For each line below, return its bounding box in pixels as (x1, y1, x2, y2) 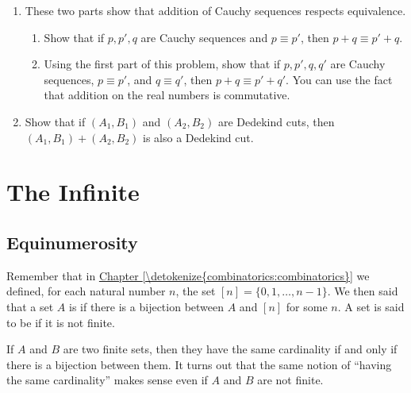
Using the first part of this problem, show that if (44, 56, 281, 72)
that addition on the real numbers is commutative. (44, 87, 290, 103)
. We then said (327, 283, 398, 299)
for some (286, 298, 328, 314)
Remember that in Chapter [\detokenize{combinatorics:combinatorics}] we (6, 267, 370, 283)
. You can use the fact (286, 71, 393, 87)
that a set (6, 298, 54, 314)
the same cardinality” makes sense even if (6, 372, 208, 388)
